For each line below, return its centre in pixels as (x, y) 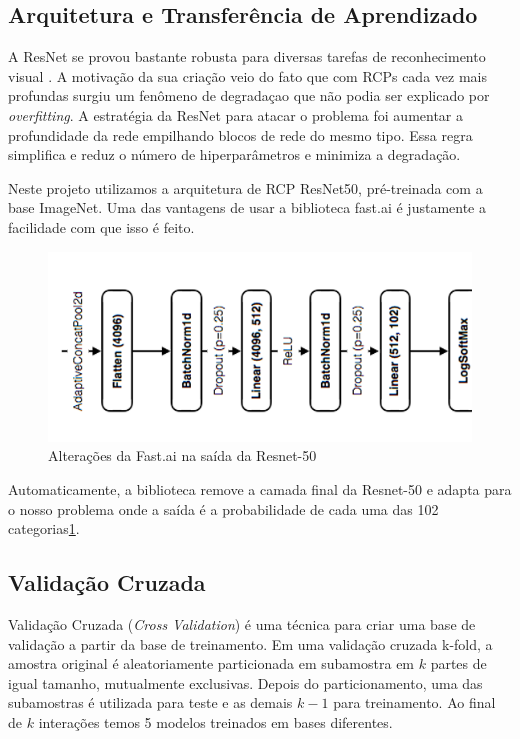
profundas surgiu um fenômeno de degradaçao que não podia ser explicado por (249, 95)
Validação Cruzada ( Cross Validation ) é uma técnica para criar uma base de (242, 624)
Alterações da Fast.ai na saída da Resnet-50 (182, 455)
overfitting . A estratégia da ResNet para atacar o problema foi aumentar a (236, 114)
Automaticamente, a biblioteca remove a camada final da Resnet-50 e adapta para (260, 489)
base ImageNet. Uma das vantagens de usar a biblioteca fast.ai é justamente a (247, 207)
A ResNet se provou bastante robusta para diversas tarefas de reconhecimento (247, 56)
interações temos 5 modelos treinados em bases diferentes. (215, 722)
